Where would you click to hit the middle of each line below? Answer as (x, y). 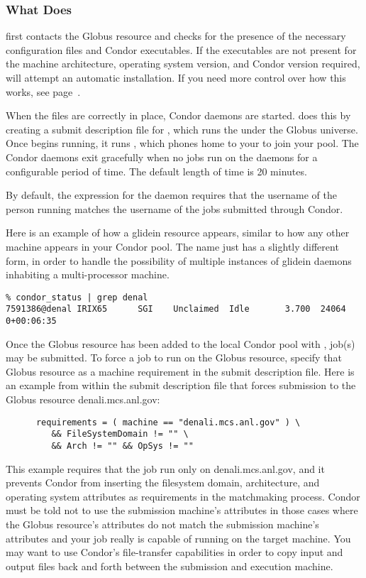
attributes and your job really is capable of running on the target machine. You (178, 538)
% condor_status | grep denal (77, 297)
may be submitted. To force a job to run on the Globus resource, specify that (174, 358)
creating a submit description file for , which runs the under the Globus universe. (182, 129)
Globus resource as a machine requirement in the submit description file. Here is (180, 371)
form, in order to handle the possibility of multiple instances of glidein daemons (179, 260)
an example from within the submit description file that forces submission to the (181, 385)
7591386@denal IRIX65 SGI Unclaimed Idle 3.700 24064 (176, 309)
